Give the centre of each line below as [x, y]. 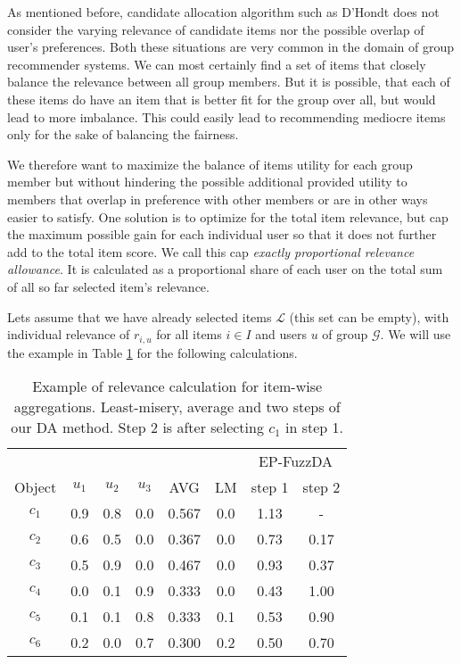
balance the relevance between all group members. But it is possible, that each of [229, 82]
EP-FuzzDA [296, 461]
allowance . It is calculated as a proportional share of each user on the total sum [225, 269]
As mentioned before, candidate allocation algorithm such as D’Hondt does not [223, 12]
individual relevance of [69, 334]
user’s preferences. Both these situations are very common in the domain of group [230, 47]
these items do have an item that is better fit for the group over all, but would [222, 99]
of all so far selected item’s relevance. [108, 286]
